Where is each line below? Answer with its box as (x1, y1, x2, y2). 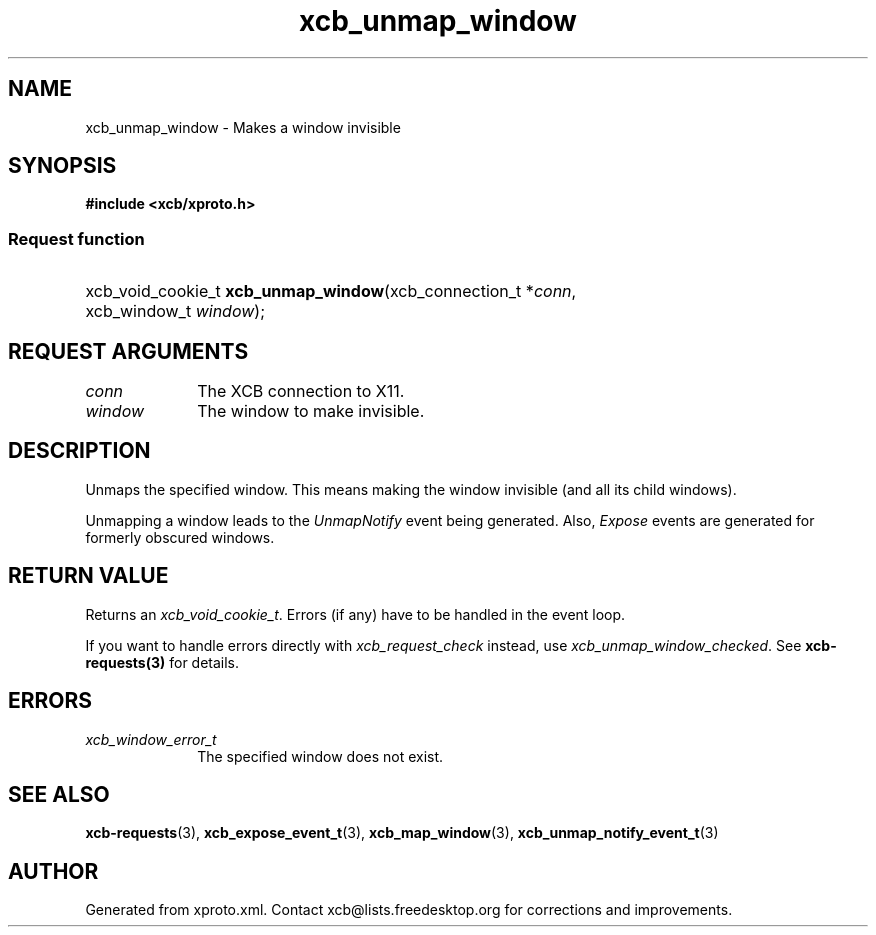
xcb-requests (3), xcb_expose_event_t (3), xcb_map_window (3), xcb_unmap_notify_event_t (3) (85, 824, 719, 842)
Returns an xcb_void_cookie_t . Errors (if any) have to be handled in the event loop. (85, 605, 626, 623)
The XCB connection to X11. (197, 381, 405, 402)
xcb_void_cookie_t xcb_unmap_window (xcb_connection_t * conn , (85, 281, 577, 302)
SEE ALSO (8, 781, 110, 807)
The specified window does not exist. (197, 747, 444, 765)
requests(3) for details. (85, 653, 240, 671)
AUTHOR (8, 858, 99, 884)
